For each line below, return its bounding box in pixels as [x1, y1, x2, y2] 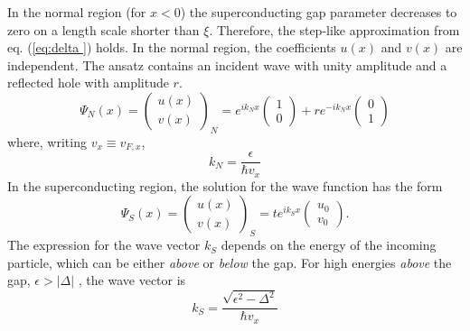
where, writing [7, 132, 87, 151]
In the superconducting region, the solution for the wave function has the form [7, 176, 443, 195]
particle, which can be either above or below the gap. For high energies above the [7, 253, 452, 271]
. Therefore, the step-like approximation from [209, 20, 460, 39]
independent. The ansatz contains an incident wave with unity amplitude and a [7, 55, 447, 74]
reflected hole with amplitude [7, 73, 169, 92]
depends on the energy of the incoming [221, 235, 437, 254]
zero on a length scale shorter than [7, 20, 200, 39]
